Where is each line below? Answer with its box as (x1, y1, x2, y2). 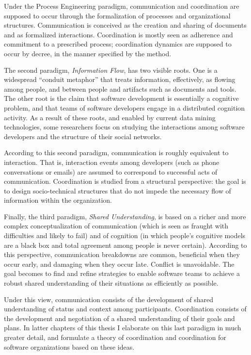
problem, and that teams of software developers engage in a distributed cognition (4, 102, 245, 113)
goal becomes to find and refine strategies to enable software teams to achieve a (4, 268, 240, 278)
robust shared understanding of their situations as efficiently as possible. (4, 278, 219, 288)
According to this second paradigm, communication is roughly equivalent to (4, 147, 229, 158)
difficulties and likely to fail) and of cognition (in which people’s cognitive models (4, 230, 246, 241)
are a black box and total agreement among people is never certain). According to (4, 240, 247, 250)
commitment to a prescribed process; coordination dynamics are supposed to (4, 39, 232, 49)
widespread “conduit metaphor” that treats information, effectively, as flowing (4, 74, 235, 84)
